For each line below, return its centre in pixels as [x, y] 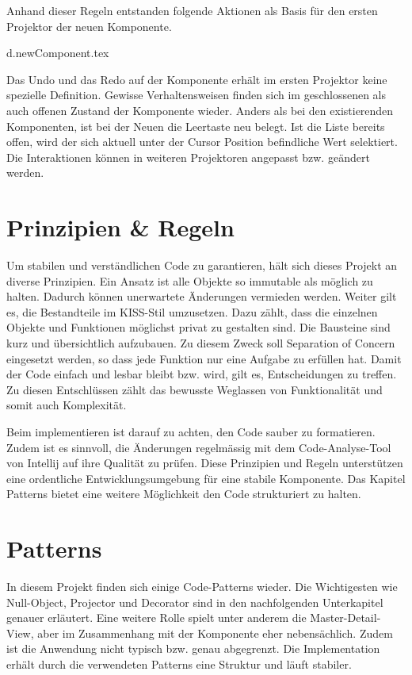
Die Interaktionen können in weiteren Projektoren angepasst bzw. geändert [188, 157]
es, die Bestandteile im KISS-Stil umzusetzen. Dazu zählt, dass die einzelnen [192, 311]
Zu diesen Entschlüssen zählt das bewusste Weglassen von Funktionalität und [195, 389]
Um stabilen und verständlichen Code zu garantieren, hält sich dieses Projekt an [202, 265]
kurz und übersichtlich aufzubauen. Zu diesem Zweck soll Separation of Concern [201, 343]
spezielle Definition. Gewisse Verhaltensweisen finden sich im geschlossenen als [196, 95]
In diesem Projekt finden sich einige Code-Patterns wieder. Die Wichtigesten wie [202, 587]
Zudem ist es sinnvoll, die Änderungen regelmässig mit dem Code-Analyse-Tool [199, 447]
